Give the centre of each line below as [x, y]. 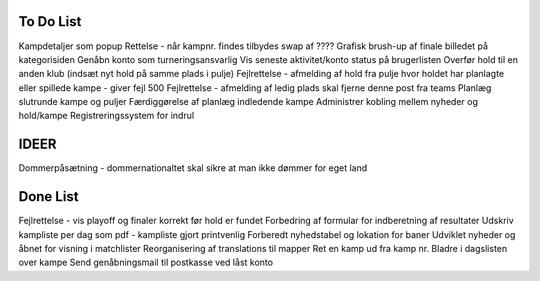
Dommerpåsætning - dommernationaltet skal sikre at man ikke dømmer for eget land [193, 168]
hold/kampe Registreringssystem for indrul [106, 116]
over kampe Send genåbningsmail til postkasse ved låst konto [146, 262]
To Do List [50, 21]
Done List [48, 196]
